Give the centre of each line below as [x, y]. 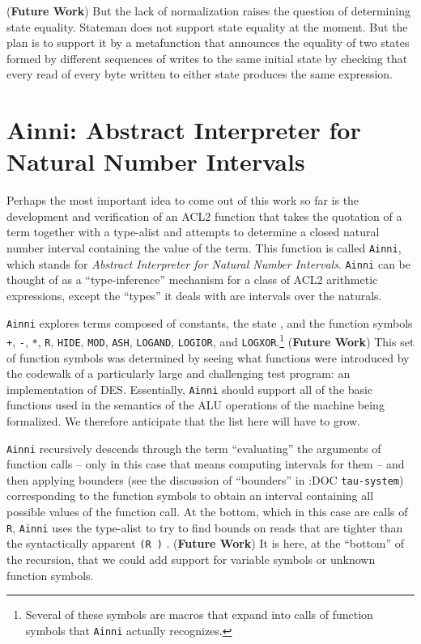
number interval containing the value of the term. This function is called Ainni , [204, 248]
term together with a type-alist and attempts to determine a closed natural [193, 232]
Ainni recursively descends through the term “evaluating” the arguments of [194, 448]
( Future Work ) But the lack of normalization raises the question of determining [208, 11]
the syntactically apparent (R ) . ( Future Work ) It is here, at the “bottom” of [206, 543]
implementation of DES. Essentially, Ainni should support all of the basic [190, 389]
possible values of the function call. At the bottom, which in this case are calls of [207, 512]
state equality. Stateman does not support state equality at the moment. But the [207, 26]
